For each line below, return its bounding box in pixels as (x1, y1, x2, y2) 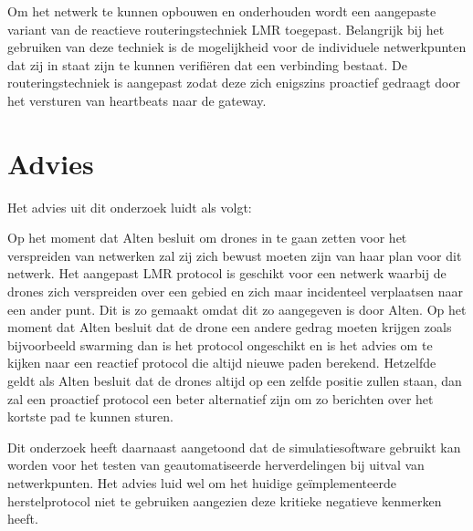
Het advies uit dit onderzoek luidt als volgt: (7, 197, 252, 216)
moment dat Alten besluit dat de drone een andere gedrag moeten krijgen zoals (7, 318, 452, 337)
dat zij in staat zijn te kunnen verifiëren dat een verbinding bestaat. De (7, 55, 407, 74)
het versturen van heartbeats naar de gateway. (7, 90, 267, 109)
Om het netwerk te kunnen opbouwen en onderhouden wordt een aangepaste (7, 2, 436, 20)
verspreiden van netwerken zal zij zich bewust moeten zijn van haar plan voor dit (7, 245, 462, 265)
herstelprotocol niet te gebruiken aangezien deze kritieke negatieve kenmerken (7, 491, 442, 510)
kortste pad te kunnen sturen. (7, 407, 173, 426)
